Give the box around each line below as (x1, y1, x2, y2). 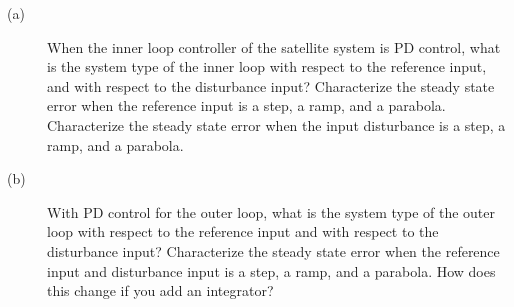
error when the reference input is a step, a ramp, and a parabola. (47, 95, 446, 116)
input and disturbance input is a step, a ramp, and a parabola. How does (47, 260, 496, 281)
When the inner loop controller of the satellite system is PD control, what (47, 36, 501, 57)
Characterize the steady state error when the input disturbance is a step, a (47, 114, 506, 135)
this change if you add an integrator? (47, 280, 274, 301)
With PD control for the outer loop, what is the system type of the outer (47, 201, 495, 222)
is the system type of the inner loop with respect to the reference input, (47, 56, 487, 77)
